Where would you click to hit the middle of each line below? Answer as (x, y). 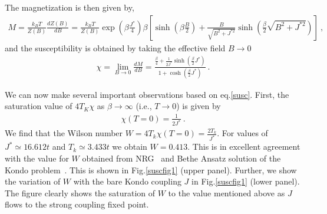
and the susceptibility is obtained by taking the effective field (115, 47)
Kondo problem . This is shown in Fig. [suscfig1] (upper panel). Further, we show (151, 169)
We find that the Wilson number (64, 133)
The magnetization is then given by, (70, 7)
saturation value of (39, 106)
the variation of (33, 181)
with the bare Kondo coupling (127, 181)
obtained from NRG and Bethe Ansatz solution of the (181, 158)
